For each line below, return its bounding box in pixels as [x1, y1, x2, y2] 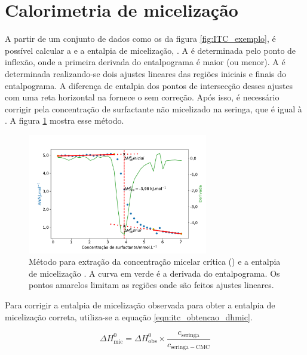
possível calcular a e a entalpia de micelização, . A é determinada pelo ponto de [5, 44, 296, 56]
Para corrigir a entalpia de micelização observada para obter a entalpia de [5, 298, 275, 311]
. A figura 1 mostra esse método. [5, 114, 124, 127]
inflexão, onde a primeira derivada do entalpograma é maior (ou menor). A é [5, 56, 285, 68]
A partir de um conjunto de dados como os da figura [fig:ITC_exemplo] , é [5, 32, 276, 45]
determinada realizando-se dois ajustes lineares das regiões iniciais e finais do [5, 67, 286, 79]
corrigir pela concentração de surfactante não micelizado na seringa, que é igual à [5, 102, 302, 115]
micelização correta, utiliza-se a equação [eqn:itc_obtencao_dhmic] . [5, 310, 253, 323]
